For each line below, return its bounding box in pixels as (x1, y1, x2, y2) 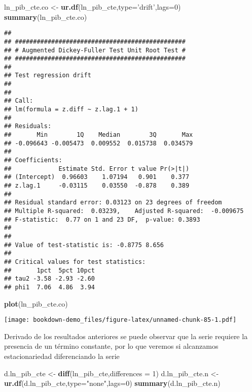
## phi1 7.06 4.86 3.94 (4, 283, 95, 291)
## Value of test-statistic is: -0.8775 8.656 (4, 241, 164, 249)
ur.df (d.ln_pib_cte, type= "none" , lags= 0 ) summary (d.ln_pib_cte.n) (4, 378, 221, 388)
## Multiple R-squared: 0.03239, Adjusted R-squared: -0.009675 (4, 207, 244, 215)
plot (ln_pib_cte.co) (4, 298, 68, 309)
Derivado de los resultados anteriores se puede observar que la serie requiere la (4, 330, 248, 341)
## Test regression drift (4, 72, 91, 79)
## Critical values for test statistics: (4, 258, 146, 265)
